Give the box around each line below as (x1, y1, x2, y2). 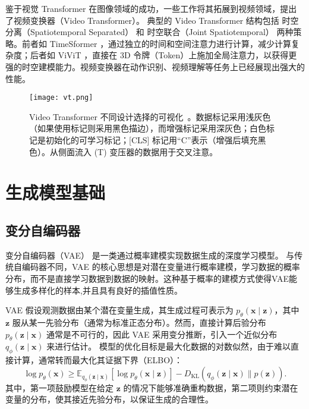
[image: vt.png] (29, 93, 93, 102)
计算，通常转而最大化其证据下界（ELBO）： (13, 354, 183, 366)
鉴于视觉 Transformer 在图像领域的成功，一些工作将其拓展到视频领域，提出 (5, 2, 297, 14)
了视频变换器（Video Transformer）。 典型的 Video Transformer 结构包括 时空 (5, 14, 299, 26)
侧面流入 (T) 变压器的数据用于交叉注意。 (58, 145, 218, 158)
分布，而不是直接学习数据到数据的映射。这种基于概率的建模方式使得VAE (5, 272, 289, 284)
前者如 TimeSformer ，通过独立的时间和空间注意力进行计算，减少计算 (21, 37, 292, 49)
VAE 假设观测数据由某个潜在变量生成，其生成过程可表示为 (5, 304, 234, 316)
